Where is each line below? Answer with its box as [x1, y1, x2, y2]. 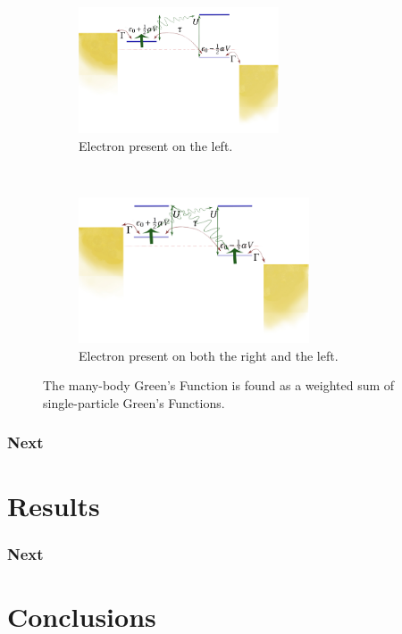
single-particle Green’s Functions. [43, 393, 225, 412]
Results [7, 487, 100, 523]
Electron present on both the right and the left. [79, 346, 339, 364]
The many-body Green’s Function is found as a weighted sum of [43, 376, 395, 395]
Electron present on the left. [79, 136, 233, 154]
